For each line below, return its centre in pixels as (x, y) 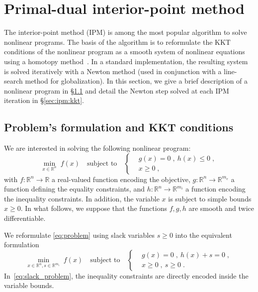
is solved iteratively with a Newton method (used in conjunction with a (113, 71)
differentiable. (25, 218)
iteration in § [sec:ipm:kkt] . (44, 100)
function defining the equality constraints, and (74, 189)
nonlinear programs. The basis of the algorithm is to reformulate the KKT (117, 42)
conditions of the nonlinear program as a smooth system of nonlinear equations (125, 51)
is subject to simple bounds (210, 198)
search (13, 81)
